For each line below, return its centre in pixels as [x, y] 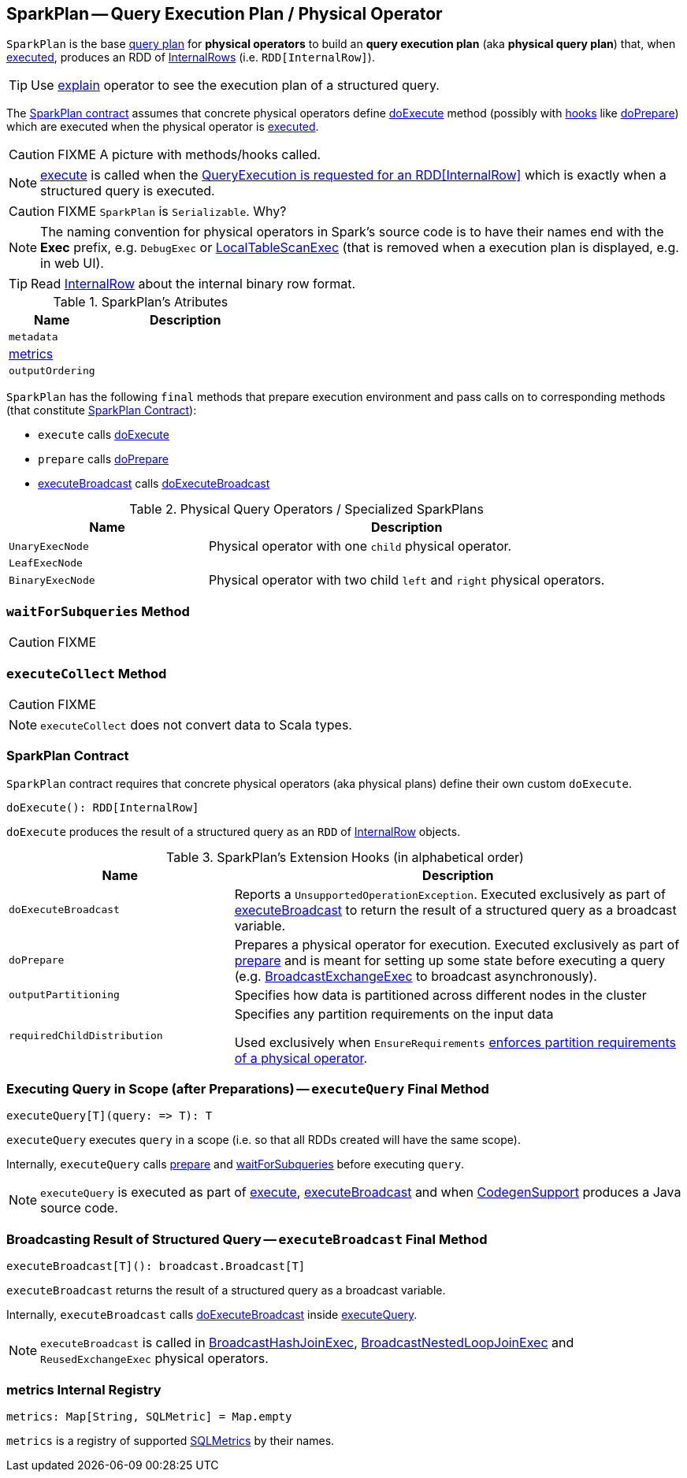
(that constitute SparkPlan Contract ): [102, 410]
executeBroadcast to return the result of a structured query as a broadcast [455, 910]
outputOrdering [52, 371]
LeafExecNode [46, 563]
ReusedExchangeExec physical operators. [154, 1359]
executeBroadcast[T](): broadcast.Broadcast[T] [156, 1266]
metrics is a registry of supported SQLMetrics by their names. [171, 1440]
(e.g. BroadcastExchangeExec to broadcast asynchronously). [416, 976]
